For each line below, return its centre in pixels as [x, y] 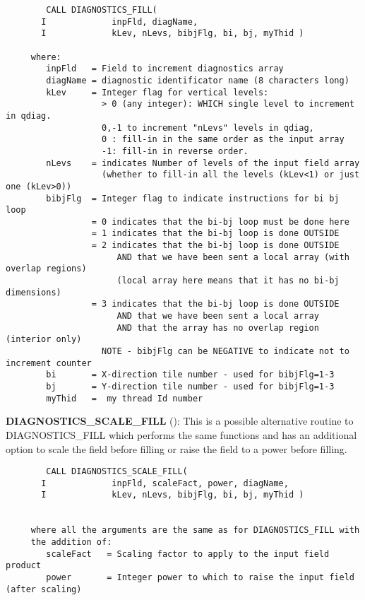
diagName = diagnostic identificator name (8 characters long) [198, 80]
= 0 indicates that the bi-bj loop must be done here [220, 222]
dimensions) [34, 292]
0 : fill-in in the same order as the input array [223, 140]
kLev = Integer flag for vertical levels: [157, 92]
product [24, 566]
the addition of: [71, 542]
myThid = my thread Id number [125, 398]
